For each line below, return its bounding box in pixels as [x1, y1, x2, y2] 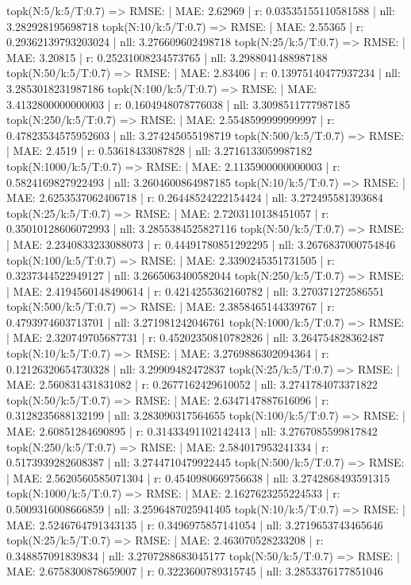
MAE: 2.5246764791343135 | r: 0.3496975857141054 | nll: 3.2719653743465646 [6, 516, 383, 533]
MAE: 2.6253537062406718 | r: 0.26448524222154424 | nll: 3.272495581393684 [6, 189, 383, 206]
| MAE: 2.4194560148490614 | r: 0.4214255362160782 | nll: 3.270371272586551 [6, 282, 385, 299]
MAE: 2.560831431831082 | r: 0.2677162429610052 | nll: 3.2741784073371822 [6, 376, 378, 393]
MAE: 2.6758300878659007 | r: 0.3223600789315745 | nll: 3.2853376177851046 [6, 563, 383, 579]
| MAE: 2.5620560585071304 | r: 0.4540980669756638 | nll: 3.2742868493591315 [6, 469, 390, 486]
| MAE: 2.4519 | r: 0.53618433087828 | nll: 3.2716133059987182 [6, 142, 313, 159]
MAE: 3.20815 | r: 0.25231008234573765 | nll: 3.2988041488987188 [6, 48, 328, 65]
